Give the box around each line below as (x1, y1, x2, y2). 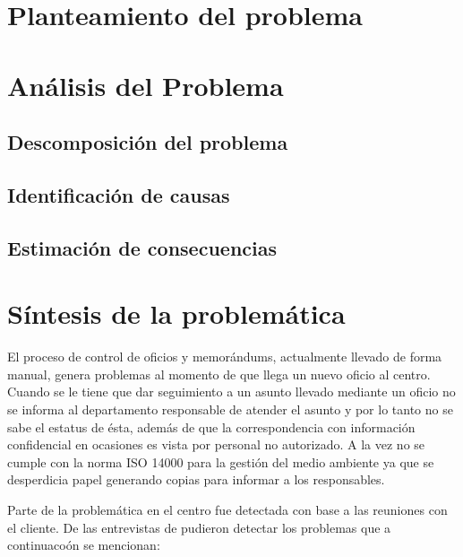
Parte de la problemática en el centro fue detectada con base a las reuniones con (7, 500, 448, 518)
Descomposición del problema (7, 128, 288, 156)
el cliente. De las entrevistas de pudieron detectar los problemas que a (7, 518, 391, 536)
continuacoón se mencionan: (7, 535, 160, 554)
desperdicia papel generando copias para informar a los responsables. (7, 470, 385, 489)
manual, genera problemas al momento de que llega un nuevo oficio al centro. (7, 364, 431, 383)
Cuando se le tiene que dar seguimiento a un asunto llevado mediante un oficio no (7, 382, 456, 401)
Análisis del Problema (7, 66, 284, 103)
